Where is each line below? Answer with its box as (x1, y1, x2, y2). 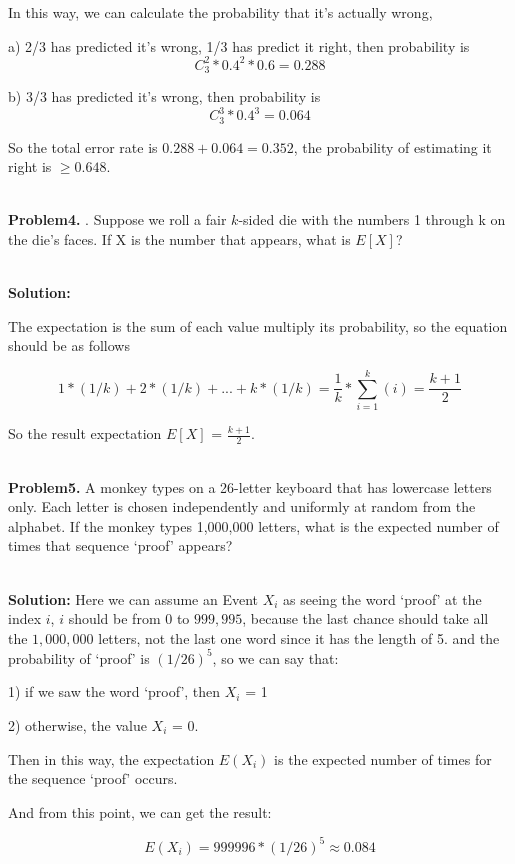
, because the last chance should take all (242, 608, 489, 629)
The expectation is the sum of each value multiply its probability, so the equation (8, 315, 508, 336)
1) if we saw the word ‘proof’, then (8, 681, 221, 702)
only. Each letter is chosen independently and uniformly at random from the (8, 496, 476, 517)
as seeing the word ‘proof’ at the (283, 588, 482, 609)
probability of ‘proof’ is (8, 647, 150, 668)
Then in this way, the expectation (8, 748, 215, 769)
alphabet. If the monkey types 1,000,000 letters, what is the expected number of (8, 515, 499, 536)
